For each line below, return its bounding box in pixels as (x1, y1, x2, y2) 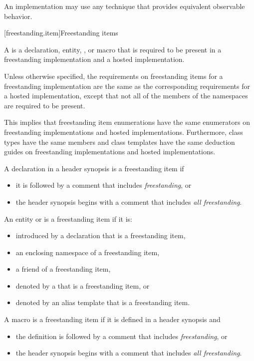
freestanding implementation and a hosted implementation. (4, 54, 185, 64)
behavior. (4, 10, 32, 21)
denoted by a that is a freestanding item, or (15, 280, 150, 291)
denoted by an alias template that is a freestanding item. (15, 297, 190, 308)
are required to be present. (4, 100, 85, 110)
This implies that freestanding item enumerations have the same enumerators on (4, 117, 250, 127)
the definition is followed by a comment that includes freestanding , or (15, 331, 228, 341)
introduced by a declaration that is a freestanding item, (15, 230, 186, 241)
